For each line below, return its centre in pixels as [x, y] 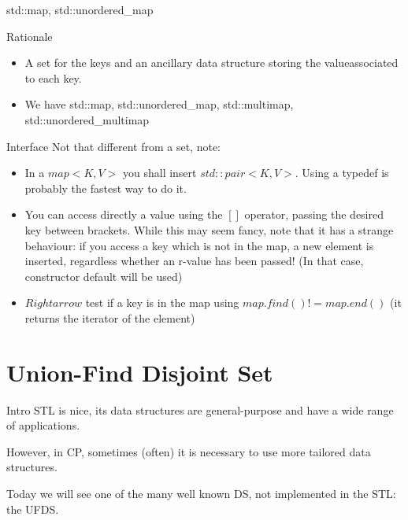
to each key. [53, 77]
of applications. [43, 425]
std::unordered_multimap [87, 119]
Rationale [30, 36]
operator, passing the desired [314, 214]
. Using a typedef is [342, 173]
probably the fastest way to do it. [106, 188]
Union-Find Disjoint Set [140, 372]
